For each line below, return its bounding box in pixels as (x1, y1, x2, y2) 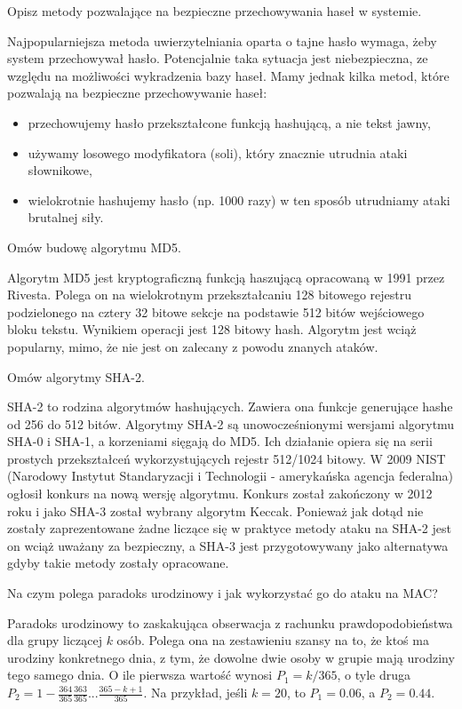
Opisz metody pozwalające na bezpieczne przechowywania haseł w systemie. (7, 2, 422, 20)
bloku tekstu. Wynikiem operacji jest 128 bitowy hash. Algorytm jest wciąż (7, 320, 417, 339)
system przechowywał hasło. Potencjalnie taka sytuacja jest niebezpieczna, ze (7, 49, 428, 68)
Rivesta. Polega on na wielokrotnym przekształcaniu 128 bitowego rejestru (7, 285, 412, 304)
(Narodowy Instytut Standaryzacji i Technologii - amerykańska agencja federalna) (7, 466, 454, 485)
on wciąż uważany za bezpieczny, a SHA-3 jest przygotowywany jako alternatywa (7, 536, 449, 554)
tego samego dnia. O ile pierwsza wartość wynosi (7, 665, 273, 684)
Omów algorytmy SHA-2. (7, 367, 145, 386)
